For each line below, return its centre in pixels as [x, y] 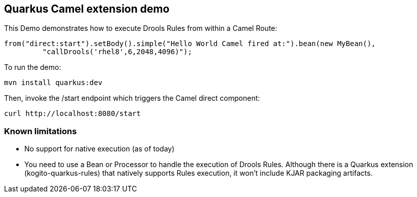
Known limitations [41, 131]
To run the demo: [33, 67]
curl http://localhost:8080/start [72, 114]
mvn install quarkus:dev [53, 83]
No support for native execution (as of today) [100, 149]
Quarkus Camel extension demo [87, 9]
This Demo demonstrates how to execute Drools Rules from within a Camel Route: [141, 28]
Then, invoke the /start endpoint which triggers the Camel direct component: [132, 98]
